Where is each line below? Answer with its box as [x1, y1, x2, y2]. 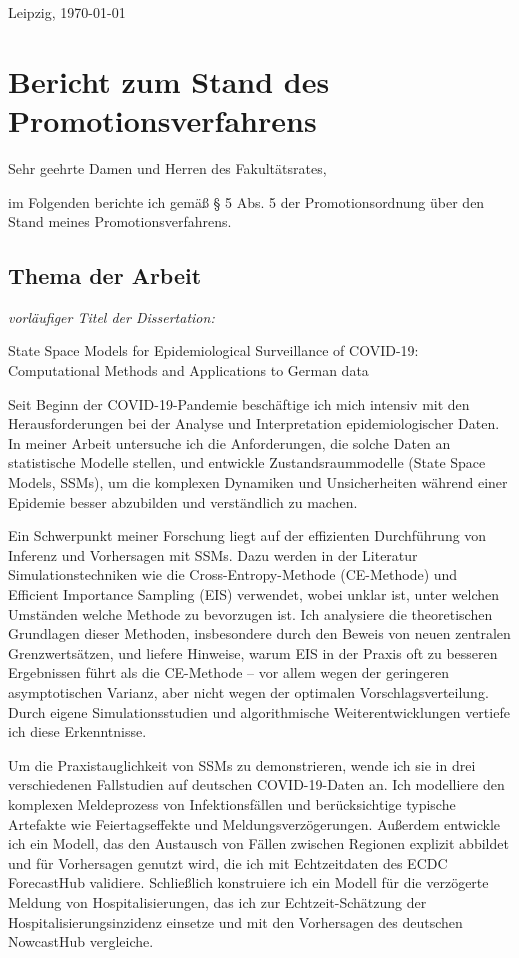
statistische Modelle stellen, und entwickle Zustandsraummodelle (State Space [8, 452, 486, 473]
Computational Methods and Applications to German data [8, 360, 369, 381]
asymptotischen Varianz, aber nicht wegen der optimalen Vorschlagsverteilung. [8, 681, 489, 702]
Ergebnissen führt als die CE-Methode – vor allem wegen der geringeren [8, 662, 450, 683]
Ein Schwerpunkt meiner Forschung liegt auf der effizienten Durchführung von [8, 525, 487, 546]
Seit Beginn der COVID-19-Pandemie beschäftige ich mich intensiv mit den [8, 393, 470, 414]
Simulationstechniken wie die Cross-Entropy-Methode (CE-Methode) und [8, 564, 458, 585]
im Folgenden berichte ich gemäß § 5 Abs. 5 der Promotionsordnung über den [8, 191, 485, 212]
